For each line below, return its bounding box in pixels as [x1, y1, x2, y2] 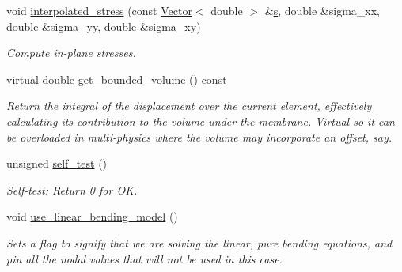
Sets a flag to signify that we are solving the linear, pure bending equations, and [6, 234, 393, 251]
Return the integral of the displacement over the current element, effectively [6, 97, 372, 114]
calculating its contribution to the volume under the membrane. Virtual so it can [6, 112, 395, 129]
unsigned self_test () [6, 155, 108, 172]
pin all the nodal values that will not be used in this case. [6, 250, 283, 266]
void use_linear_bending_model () [6, 208, 178, 225]
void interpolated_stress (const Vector [6, 2, 192, 18]
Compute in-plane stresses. [6, 44, 136, 61]
